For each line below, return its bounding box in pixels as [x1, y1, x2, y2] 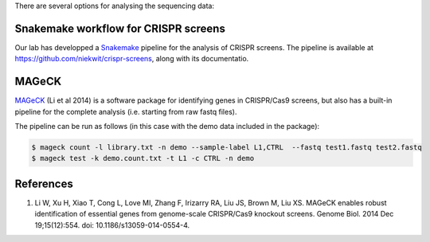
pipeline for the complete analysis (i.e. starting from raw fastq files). [14, 107, 237, 116]
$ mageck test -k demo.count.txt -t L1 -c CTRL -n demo [31, 154, 255, 163]
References [14, 177, 73, 190]
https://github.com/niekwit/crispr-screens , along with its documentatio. [14, 54, 249, 64]
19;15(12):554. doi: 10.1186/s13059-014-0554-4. [34, 220, 190, 230]
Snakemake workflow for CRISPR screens [14, 21, 226, 35]
